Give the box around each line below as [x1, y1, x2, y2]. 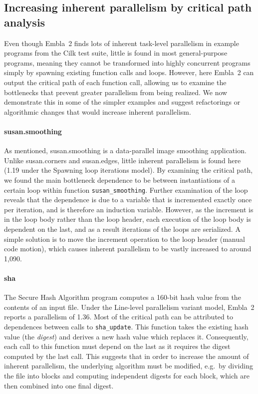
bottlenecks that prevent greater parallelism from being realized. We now [4, 87, 228, 97]
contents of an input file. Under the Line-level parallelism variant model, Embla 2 [4, 301, 255, 312]
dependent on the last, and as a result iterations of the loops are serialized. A [4, 223, 241, 234]
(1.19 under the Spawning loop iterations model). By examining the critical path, [4, 165, 253, 175]
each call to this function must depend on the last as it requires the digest [4, 341, 231, 351]
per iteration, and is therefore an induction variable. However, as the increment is [4, 204, 254, 214]
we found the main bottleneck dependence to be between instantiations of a [4, 174, 235, 185]
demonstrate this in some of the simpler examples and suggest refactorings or [4, 97, 241, 107]
